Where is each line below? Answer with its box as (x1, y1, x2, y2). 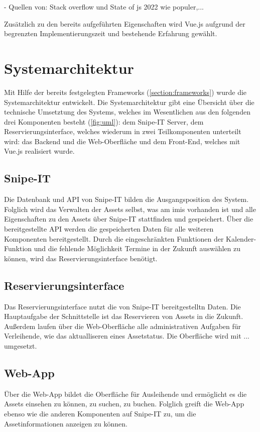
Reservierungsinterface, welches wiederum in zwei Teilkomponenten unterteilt (4, 126, 241, 137)
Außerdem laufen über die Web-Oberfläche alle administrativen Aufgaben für (4, 320, 241, 331)
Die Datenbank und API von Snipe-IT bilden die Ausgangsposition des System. (4, 194, 249, 204)
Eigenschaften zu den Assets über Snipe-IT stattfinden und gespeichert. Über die (4, 213, 253, 224)
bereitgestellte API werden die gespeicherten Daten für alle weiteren (4, 224, 214, 234)
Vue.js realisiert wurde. (4, 146, 75, 156)
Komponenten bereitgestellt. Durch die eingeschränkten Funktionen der (4, 233, 224, 244)
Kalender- (226, 233, 256, 244)
